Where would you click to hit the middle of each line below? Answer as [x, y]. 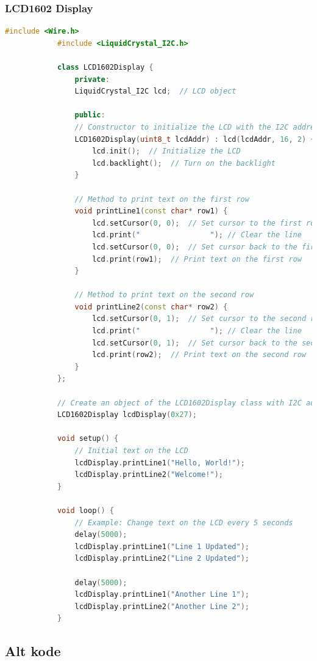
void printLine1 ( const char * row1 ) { [151, 211]
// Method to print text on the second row [164, 295]
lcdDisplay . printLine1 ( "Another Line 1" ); [162, 595]
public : [90, 115]
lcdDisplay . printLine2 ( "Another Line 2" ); [162, 606]
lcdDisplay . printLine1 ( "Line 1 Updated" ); [162, 546]
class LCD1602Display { [105, 67]
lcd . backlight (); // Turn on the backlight [184, 163]
